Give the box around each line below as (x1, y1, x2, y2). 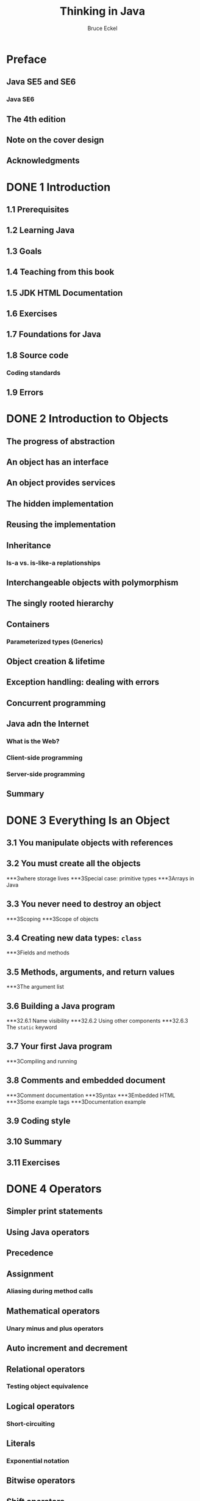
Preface (6, 52, 47, 66)
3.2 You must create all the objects (6, 858, 141, 869)
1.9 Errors (6, 387, 44, 398)
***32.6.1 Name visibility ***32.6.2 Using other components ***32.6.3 (6, 1017, 188, 1024)
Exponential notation (6, 1457, 70, 1465)
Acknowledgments (6, 155, 80, 166)
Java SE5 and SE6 (6, 77, 76, 87)
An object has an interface (6, 457, 109, 468)
